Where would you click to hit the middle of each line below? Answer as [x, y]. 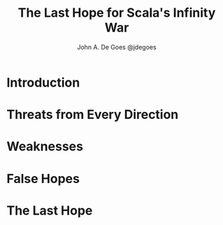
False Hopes [43, 179]
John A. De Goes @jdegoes [117, 47]
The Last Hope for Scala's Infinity [117, 13]
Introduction [43, 82]
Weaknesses [45, 146]
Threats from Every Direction [93, 115]
